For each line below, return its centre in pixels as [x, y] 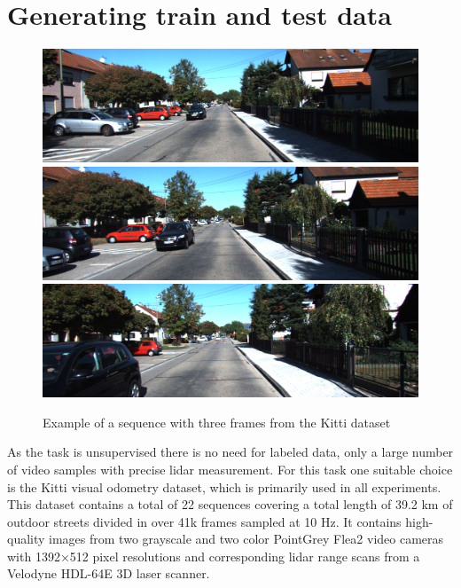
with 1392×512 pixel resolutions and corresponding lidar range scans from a [214, 556]
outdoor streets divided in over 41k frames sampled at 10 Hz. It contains [204, 521]
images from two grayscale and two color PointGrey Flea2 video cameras [246, 539]
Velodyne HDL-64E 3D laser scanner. [109, 573]
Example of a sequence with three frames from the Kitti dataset [217, 422]
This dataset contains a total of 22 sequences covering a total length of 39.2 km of [230, 504]
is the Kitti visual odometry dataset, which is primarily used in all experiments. [224, 486]
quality [26, 539]
